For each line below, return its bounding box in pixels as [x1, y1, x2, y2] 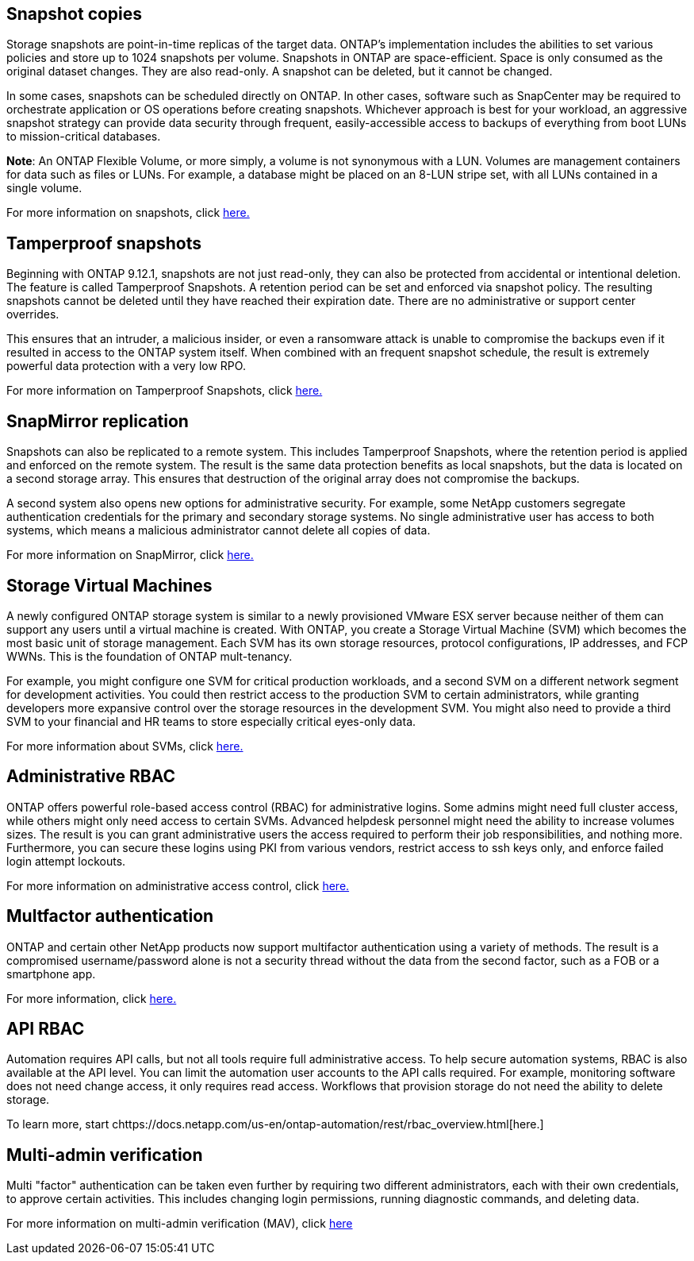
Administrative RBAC [6, 766, 176, 787]
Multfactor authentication [6, 906, 214, 927]
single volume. [6, 181, 82, 195]
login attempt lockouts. [6, 854, 126, 868]
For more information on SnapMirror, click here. [6, 548, 254, 562]
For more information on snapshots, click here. [6, 206, 250, 220]
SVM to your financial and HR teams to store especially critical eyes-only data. [6, 714, 416, 728]
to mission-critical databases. [6, 129, 161, 144]
